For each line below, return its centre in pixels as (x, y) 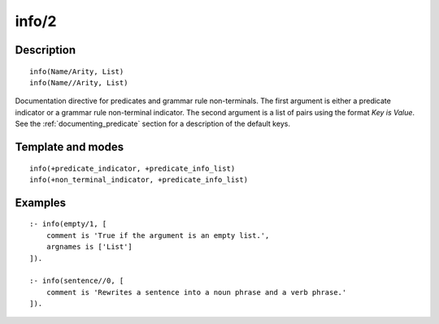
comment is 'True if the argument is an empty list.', (158, 235)
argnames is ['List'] (89, 247)
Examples (41, 203)
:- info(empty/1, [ (68, 224)
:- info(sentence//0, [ (77, 281)
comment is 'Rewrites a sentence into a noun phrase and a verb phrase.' (196, 292)
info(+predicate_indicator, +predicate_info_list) (133, 168)
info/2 (36, 21)
